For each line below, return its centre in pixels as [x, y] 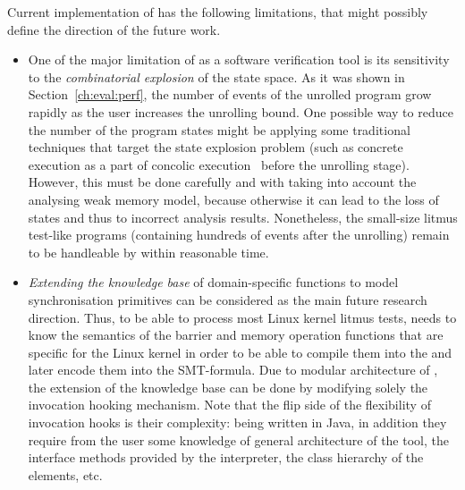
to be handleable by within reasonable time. [148, 252]
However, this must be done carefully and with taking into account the [222, 182]
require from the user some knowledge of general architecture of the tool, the [238, 439]
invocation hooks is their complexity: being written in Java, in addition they [237, 422]
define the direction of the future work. [114, 29]
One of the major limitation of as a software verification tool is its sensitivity [239, 59]
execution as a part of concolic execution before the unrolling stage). [219, 164]
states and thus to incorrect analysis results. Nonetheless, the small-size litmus [243, 217]
